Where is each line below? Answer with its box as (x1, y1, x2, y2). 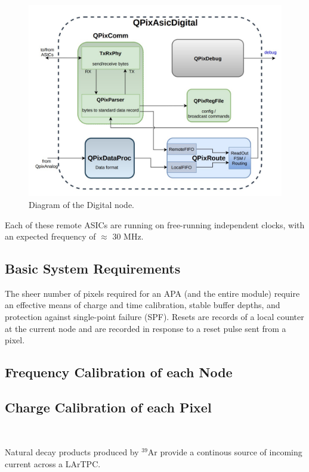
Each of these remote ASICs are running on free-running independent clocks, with (5, 218, 305, 231)
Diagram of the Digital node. (29, 198, 135, 210)
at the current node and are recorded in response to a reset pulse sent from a (5, 322, 286, 334)
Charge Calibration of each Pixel (5, 398, 212, 417)
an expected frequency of (5, 230, 96, 243)
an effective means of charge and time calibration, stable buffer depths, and (5, 299, 280, 311)
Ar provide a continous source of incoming (147, 446, 302, 458)
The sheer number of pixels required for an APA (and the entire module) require (5, 287, 300, 299)
